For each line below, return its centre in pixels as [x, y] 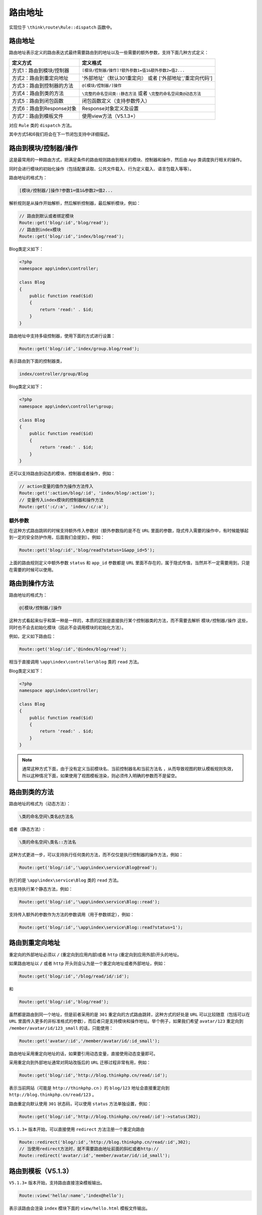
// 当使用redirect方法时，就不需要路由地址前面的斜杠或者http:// [89, 1149]
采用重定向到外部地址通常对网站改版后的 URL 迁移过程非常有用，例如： [80, 1062]
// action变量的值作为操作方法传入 [56, 486]
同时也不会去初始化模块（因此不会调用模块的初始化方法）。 [67, 627]
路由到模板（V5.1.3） [41, 1171]
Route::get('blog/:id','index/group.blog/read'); [79, 348]
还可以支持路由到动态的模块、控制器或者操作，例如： [62, 473]
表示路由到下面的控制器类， [37, 361]
